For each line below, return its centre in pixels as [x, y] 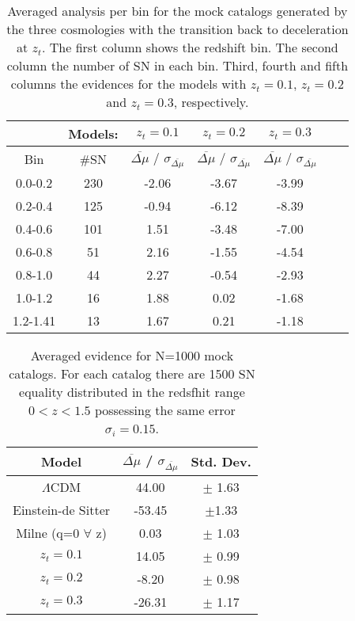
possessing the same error [165, 410]
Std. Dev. [221, 461]
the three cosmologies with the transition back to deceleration [177, 29]
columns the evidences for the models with [128, 84]
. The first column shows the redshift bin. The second [190, 47]
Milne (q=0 [48, 532]
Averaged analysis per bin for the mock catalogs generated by [177, 11]
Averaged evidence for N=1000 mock [132, 356]
